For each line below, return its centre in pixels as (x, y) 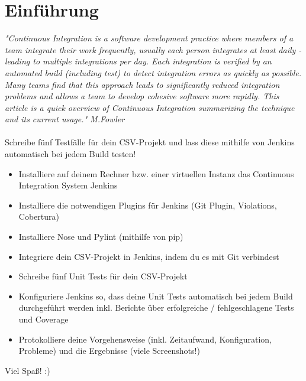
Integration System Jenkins (68, 185)
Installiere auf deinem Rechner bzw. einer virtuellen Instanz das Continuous (156, 173)
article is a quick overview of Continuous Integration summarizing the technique (150, 107)
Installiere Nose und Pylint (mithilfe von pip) (101, 237)
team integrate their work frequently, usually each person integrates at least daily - (153, 49)
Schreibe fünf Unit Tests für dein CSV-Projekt (103, 276)
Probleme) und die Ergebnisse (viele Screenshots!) (109, 351)
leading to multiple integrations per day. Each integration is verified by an (138, 61)
